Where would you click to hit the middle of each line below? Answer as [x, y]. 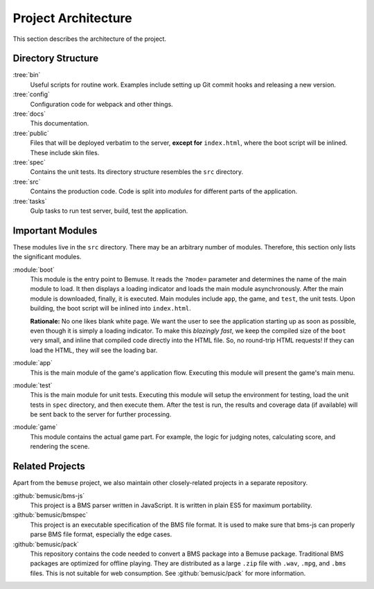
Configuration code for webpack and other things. [101, 104]
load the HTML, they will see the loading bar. [94, 350]
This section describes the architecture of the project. [89, 39]
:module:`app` [33, 363]
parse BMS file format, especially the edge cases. [101, 534]
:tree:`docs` [29, 114]
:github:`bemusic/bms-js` [49, 495]
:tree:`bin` [27, 75]
